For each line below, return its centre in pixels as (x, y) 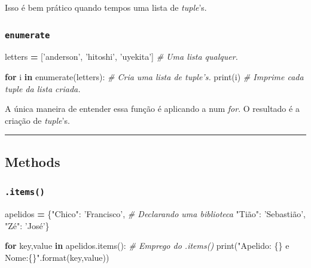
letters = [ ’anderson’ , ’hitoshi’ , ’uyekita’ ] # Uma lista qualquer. (121, 57)
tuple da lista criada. (43, 88)
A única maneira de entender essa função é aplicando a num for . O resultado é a (152, 109)
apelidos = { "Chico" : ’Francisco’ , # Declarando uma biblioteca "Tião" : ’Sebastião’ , (155, 213)
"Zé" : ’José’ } (27, 225)
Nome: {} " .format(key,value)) (57, 257)
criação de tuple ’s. (37, 120)
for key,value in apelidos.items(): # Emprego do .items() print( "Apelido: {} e (147, 246)
